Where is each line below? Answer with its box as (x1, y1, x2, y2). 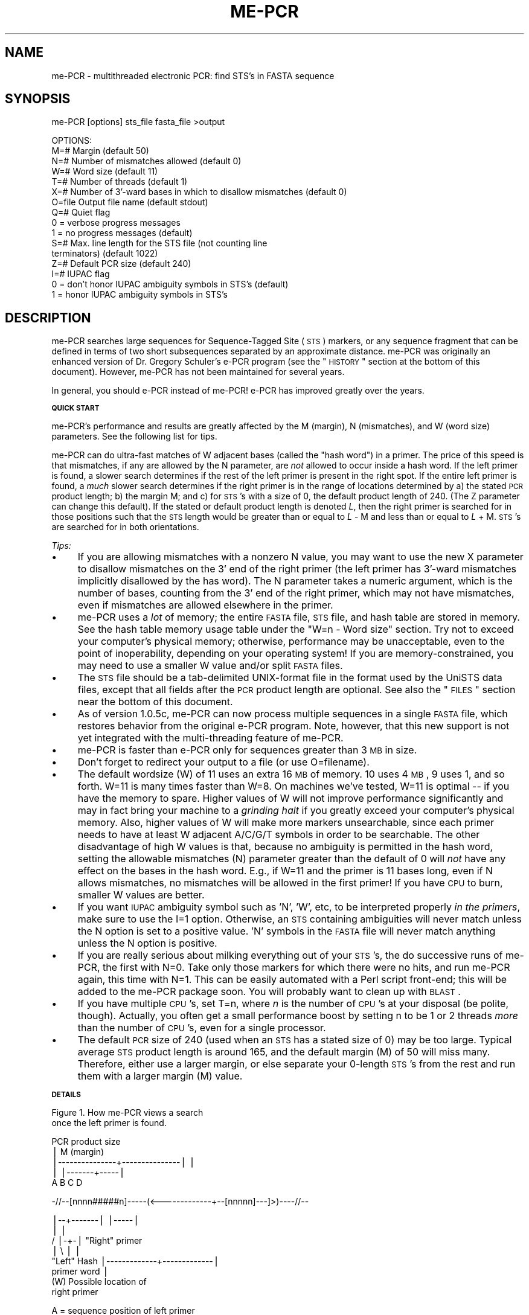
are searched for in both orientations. (51, 522, 199, 533)
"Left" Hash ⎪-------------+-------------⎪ (51, 1256, 220, 1267)
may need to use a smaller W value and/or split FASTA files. (77, 659, 343, 672)
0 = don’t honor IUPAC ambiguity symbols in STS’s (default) (51, 279, 289, 290)
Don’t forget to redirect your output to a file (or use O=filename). (77, 756, 370, 769)
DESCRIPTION (5, 310, 91, 325)
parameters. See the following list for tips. (51, 431, 217, 442)
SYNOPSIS (5, 91, 71, 107)
